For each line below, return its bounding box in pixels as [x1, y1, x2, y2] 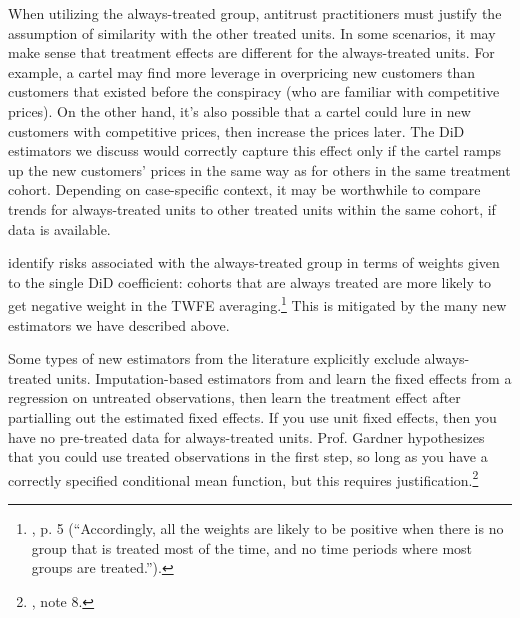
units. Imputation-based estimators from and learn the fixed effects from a [56, 367, 512, 388]
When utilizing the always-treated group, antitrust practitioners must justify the [8, 3, 502, 23]
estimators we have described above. [8, 314, 230, 335]
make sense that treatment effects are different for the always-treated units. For [8, 42, 495, 63]
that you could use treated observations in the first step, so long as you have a [8, 446, 488, 467]
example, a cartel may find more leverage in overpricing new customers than [8, 61, 476, 82]
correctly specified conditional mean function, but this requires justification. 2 [8, 466, 479, 490]
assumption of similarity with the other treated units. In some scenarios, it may [8, 22, 496, 43]
